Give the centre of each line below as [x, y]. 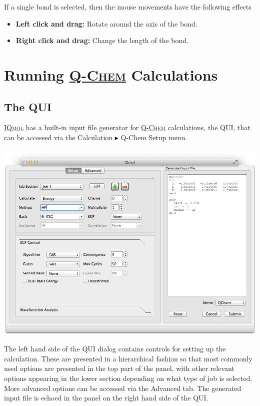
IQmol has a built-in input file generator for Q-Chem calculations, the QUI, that [127, 127]
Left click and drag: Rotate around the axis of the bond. [106, 23]
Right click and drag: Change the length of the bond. [102, 40]
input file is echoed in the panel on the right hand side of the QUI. [106, 398]
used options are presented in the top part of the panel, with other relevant [119, 368]
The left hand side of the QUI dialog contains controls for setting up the [115, 349]
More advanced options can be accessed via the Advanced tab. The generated [123, 388]
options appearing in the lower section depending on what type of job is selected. [128, 378]
